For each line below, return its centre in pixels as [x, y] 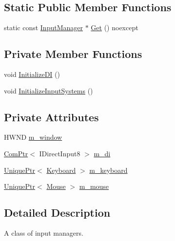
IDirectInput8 [60, 153]
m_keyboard [108, 170]
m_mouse [94, 186]
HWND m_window [33, 137]
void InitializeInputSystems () [49, 90]
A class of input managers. [44, 232]
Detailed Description [57, 213]
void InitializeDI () [32, 74]
